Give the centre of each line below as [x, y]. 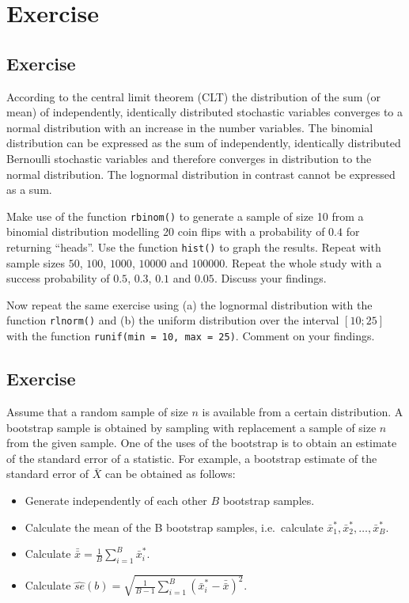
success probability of [58, 278]
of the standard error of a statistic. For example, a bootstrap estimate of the [192, 458]
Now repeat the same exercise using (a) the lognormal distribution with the [189, 304]
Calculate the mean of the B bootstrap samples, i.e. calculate [174, 527]
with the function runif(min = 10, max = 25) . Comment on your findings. [191, 336]
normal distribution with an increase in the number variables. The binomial [190, 127]
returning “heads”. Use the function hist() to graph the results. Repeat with [194, 247]
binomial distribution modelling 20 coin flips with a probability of [166, 231]
